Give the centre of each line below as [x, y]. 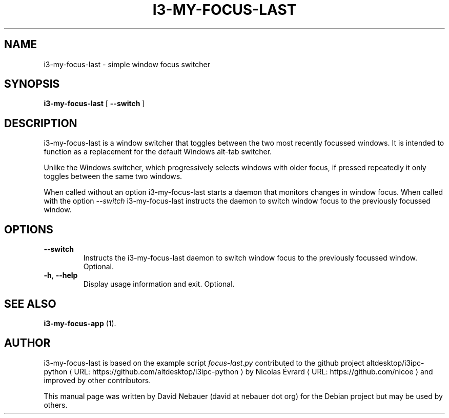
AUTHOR [27, 343]
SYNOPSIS [32, 84]
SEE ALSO [30, 304]
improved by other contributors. [97, 380]
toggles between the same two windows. [113, 176]
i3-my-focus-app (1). [80, 323]
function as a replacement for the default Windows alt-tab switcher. [158, 152]
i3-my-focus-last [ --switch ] [94, 104]
